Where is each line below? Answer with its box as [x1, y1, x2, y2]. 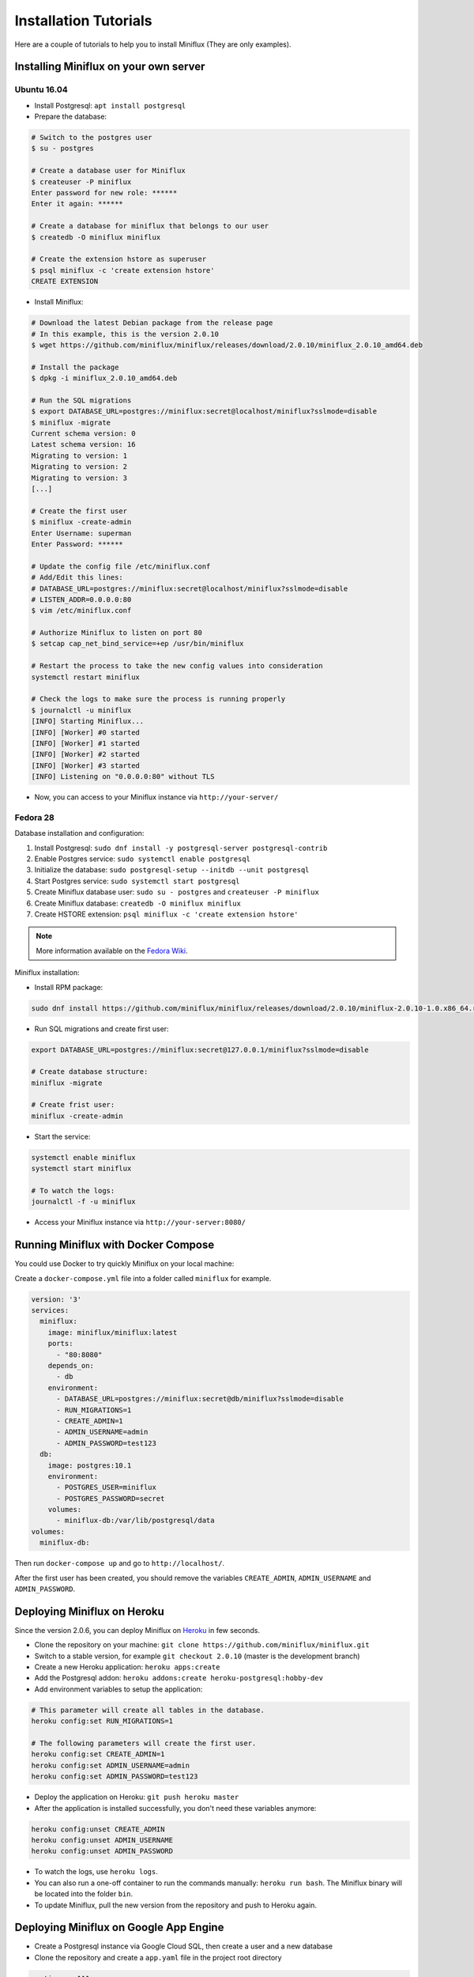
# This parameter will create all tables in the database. [31, 1705, 265, 1714]
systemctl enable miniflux [31, 1153, 136, 1162]
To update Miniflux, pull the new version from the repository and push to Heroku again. [34, 1900, 318, 1910]
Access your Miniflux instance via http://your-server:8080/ [34, 1218, 246, 1227]
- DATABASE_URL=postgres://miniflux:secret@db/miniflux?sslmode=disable [56, 1394, 344, 1404]
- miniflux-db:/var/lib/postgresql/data [56, 1516, 215, 1525]
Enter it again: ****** [31, 199, 124, 209]
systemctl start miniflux [31, 1164, 132, 1174]
